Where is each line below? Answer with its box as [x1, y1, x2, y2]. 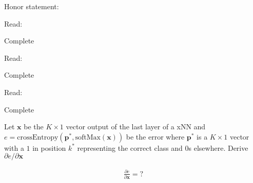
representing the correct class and [77, 142, 183, 153]
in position [32, 142, 66, 153]
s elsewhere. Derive [188, 142, 248, 153]
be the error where [126, 131, 185, 142]
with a [4, 142, 24, 153]
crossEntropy [17, 133, 59, 141]
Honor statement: [4, 1, 59, 11]
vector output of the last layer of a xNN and [66, 121, 206, 132]
